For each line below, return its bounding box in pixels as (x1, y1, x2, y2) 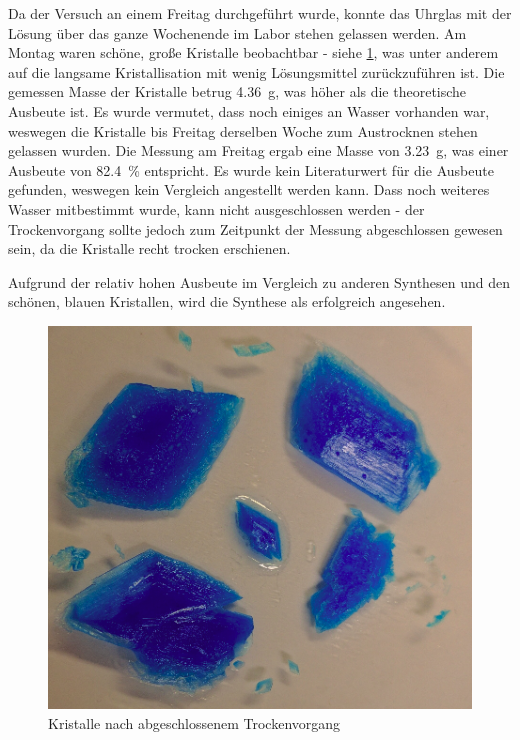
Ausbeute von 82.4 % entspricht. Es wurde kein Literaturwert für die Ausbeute (8, 159, 494, 180)
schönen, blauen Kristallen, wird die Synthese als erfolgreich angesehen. (8, 291, 446, 312)
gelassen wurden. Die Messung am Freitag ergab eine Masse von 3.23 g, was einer (8, 140, 509, 161)
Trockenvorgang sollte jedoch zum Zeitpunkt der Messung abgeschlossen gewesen (8, 218, 503, 239)
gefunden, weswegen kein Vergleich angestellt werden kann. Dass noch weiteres (8, 179, 490, 200)
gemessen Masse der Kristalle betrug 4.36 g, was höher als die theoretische (8, 81, 467, 102)
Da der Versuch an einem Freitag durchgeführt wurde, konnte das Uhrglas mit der (8, 3, 512, 23)
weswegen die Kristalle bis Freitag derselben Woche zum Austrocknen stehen (8, 120, 478, 141)
